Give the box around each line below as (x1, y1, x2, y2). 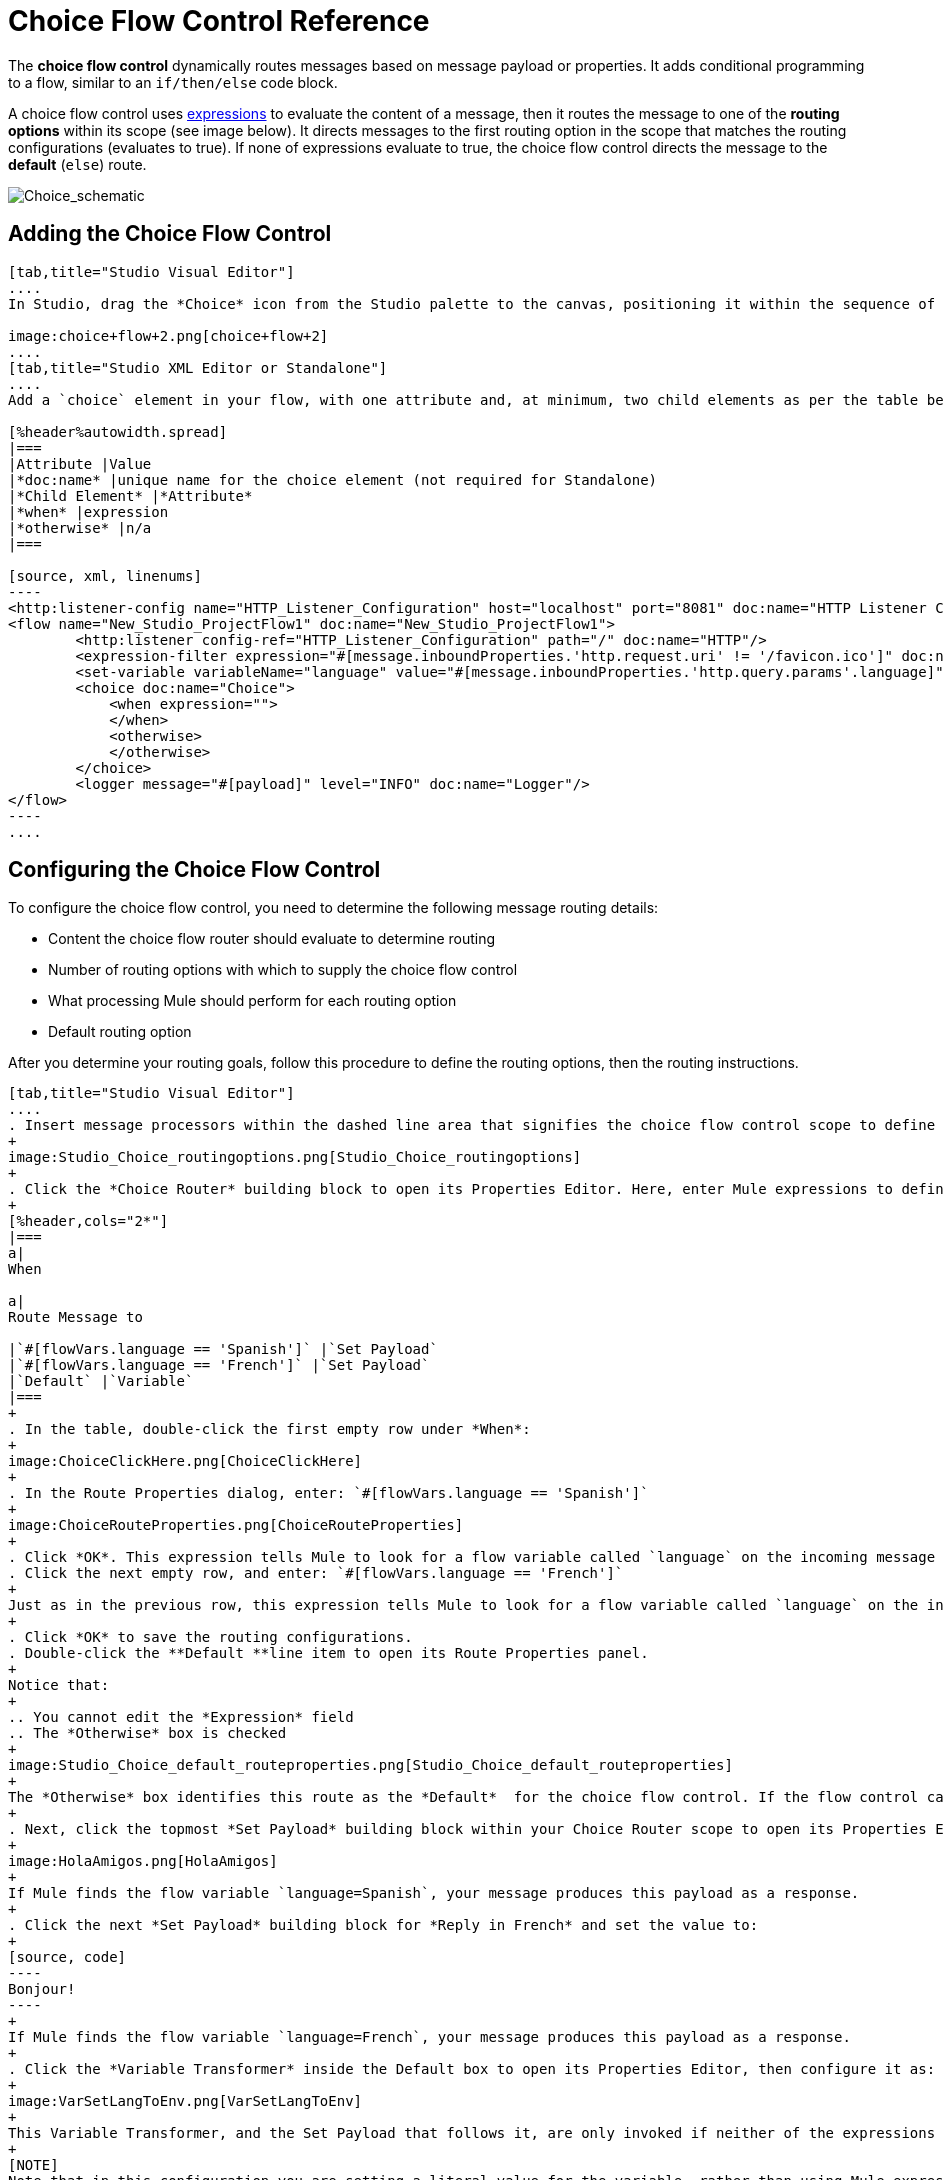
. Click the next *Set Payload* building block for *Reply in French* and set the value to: (8, 1917, 759, 1934)
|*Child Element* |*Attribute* (8, 487, 253, 504)
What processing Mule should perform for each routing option (48, 992, 457, 1010)
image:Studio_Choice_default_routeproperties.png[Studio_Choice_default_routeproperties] (8, 1757, 733, 1774)
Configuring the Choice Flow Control (8, 857, 381, 883)
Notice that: (8, 1677, 110, 1694)
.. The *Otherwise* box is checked (8, 1725, 287, 1742)
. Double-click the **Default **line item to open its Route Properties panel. (8, 1645, 649, 1662)
